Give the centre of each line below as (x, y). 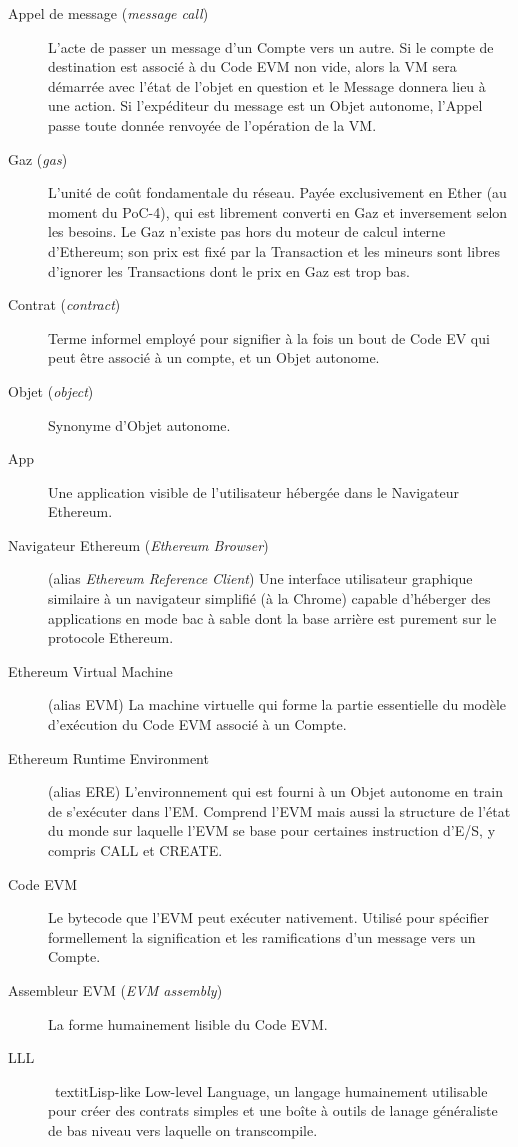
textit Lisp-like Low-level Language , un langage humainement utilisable (271, 1090)
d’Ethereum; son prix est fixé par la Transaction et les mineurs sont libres (274, 250)
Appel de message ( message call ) (108, 13)
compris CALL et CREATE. (135, 850)
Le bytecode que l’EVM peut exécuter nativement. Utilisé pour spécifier (268, 917)
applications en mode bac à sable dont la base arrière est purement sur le (272, 617)
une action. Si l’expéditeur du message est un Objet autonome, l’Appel (265, 105)
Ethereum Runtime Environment (108, 757)
